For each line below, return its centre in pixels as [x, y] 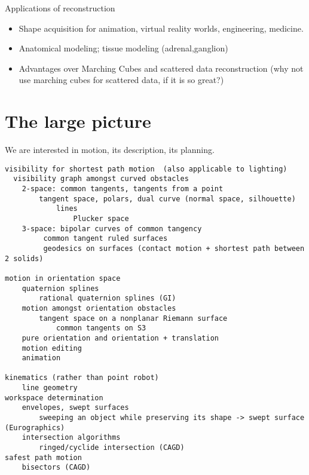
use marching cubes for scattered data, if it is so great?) [121, 80]
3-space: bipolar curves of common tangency [112, 229]
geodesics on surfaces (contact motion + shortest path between [174, 248]
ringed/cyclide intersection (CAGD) [112, 448]
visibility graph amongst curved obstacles [101, 179]
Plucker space [101, 218]
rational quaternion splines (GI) [108, 298]
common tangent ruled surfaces [105, 239]
